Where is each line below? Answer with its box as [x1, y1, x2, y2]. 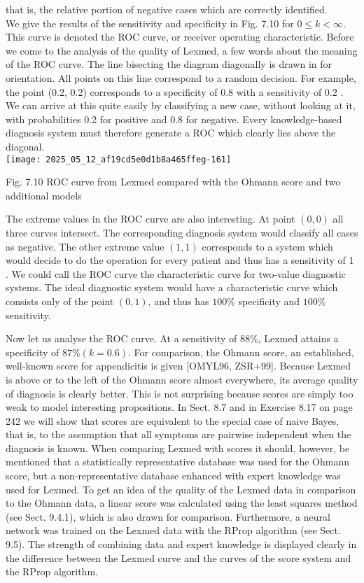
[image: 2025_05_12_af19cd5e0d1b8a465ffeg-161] [6, 154, 232, 164]
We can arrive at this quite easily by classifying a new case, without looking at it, [6, 98, 356, 113]
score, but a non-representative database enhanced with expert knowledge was [6, 468, 341, 483]
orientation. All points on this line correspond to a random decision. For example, [6, 70, 356, 85]
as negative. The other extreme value [6, 239, 164, 253]
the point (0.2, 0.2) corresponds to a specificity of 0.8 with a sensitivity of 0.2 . [6, 84, 344, 99]
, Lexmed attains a [258, 331, 339, 346]
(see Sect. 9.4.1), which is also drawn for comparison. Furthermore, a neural [6, 509, 330, 524]
